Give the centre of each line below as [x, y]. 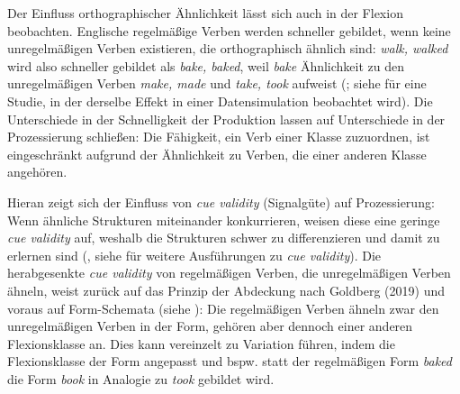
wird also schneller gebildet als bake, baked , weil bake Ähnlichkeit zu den [206, 65]
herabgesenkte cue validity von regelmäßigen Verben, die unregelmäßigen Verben [229, 273]
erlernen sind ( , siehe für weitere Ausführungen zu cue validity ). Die [194, 255]
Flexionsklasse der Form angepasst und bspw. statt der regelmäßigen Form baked [230, 361]
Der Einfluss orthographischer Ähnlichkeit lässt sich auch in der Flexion [205, 13]
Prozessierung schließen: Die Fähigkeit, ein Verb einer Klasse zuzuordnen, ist [219, 137]
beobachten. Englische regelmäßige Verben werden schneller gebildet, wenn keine [229, 30]
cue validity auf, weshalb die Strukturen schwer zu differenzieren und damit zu [224, 238]
